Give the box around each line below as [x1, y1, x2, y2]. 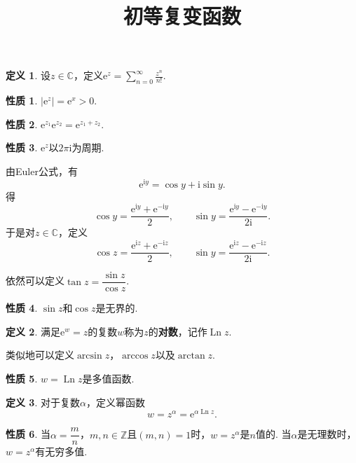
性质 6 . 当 [6, 427, 50, 441]
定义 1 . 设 [6, 68, 50, 83]
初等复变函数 [123, 1, 241, 30]
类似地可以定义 [6, 347, 74, 362]
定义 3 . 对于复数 [6, 394, 80, 409]
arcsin [76, 351, 102, 361]
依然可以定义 [6, 273, 64, 288]
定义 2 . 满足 [6, 324, 60, 338]
